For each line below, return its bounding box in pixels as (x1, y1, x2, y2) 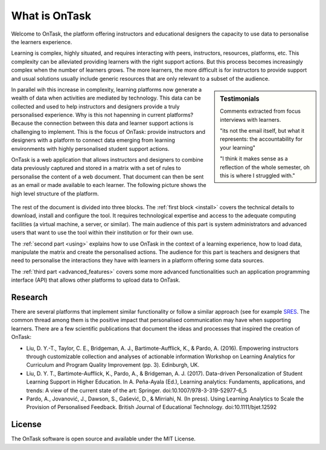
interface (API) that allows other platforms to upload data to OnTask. (11, 276, 181, 284)
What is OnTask (11, 9, 92, 22)
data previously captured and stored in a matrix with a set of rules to (11, 165, 181, 172)
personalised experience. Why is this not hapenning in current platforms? (11, 112, 193, 119)
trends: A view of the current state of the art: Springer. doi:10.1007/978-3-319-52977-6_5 (26, 387, 247, 394)
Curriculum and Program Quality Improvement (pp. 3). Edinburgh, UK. (26, 361, 200, 369)
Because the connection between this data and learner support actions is (11, 119, 194, 127)
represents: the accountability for (220, 136, 303, 143)
